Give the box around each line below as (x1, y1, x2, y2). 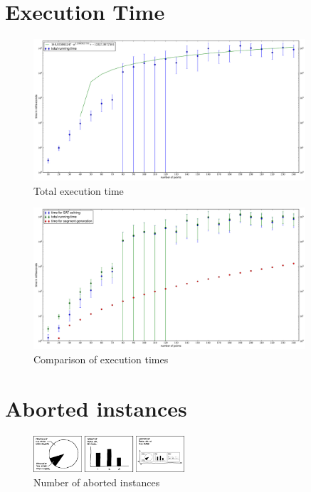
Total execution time (33, 183, 124, 198)
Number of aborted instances (33, 474, 160, 489)
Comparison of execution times (33, 351, 169, 366)
